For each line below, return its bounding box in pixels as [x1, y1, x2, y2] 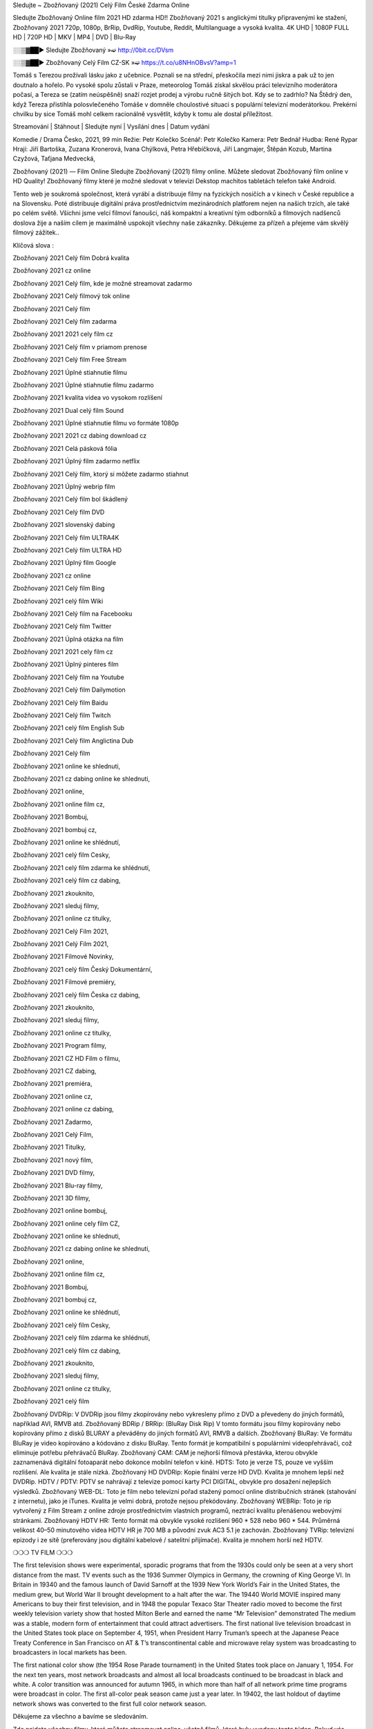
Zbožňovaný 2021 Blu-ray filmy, [12, 1181, 103, 1190]
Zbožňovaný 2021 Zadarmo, [12, 1118, 93, 1126]
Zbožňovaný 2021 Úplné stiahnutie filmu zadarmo [12, 380, 155, 389]
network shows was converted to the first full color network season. [12, 1699, 207, 1708]
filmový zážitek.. [12, 228, 60, 237]
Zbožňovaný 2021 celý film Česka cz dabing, [12, 990, 141, 999]
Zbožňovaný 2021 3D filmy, [12, 1194, 90, 1202]
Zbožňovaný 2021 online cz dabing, [12, 1105, 114, 1113]
